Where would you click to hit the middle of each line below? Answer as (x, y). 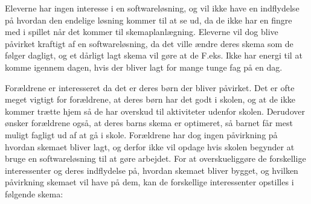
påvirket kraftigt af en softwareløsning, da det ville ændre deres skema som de (149, 43)
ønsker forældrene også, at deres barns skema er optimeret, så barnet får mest (149, 123)
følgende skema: (34, 193)
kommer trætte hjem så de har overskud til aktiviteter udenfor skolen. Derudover (155, 111)
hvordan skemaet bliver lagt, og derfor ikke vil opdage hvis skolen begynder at (150, 146)
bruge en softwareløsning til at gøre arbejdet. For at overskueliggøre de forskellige (155, 158)
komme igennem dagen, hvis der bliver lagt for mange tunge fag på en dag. (144, 67)
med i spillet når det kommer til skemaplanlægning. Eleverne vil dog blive (142, 32)
